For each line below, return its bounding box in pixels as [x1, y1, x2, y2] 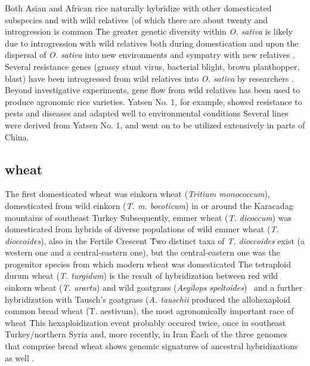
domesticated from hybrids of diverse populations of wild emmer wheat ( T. [5, 223, 279, 235]
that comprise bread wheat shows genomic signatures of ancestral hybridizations [5, 340, 298, 352]
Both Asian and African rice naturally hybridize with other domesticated [5, 2, 272, 14]
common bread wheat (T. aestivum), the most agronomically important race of [5, 305, 294, 317]
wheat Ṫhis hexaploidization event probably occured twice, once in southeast [5, 316, 286, 328]
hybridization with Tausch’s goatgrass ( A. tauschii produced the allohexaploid [5, 293, 290, 305]
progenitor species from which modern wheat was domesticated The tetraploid [5, 257, 291, 270]
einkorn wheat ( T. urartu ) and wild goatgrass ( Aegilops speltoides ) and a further [5, 281, 303, 294]
